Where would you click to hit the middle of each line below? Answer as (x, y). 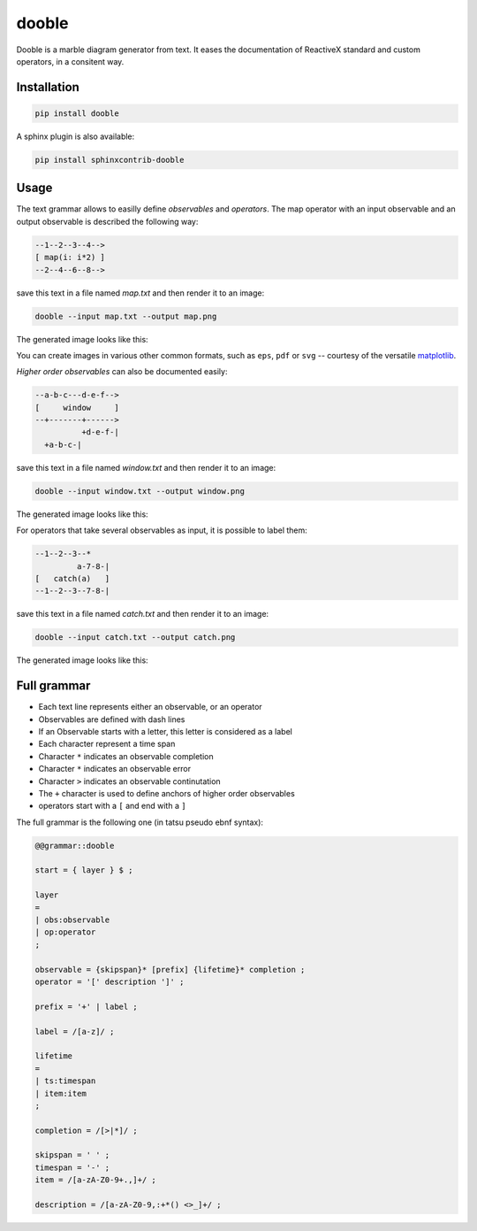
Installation (48, 87)
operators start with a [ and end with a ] (112, 806)
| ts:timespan (65, 1081)
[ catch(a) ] (72, 578)
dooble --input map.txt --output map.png (126, 316)
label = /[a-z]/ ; (75, 1031)
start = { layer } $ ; (84, 870)
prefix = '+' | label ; (87, 1006)
